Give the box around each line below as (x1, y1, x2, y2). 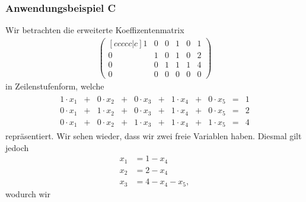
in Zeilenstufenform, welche (5, 80, 104, 92)
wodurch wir (5, 187, 50, 200)
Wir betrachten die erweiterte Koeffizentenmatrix (5, 24, 184, 36)
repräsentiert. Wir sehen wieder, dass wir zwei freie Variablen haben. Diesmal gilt (5, 130, 302, 142)
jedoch (5, 141, 29, 153)
